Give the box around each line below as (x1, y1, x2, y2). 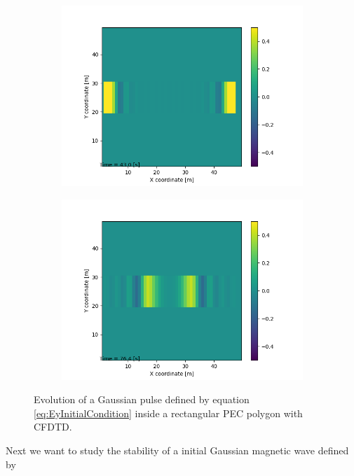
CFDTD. (34, 419, 72, 434)
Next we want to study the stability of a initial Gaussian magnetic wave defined (6, 442, 349, 457)
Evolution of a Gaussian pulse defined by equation (34, 392, 250, 407)
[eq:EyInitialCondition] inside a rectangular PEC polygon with (34, 405, 303, 420)
